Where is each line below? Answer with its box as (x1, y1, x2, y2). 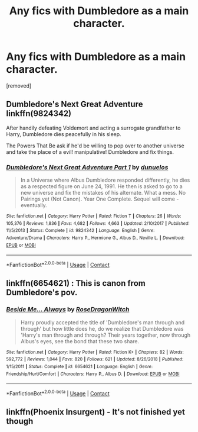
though (6, 416, 34, 427)
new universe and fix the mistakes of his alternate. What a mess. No (20, 189, 186, 196)
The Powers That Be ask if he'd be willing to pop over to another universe (6, 142, 184, 149)
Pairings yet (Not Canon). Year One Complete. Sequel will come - (20, 195, 179, 202)
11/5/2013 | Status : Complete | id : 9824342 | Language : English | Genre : (6, 228, 155, 234)
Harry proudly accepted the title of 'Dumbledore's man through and (20, 318, 185, 326)
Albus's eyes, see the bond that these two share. (20, 337, 140, 344)
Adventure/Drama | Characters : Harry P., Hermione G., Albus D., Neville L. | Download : (6, 235, 184, 241)
